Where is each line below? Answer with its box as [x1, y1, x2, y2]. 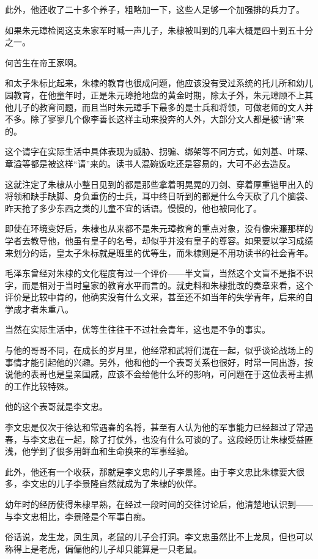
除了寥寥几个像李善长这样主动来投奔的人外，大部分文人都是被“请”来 [30, 113, 305, 125]
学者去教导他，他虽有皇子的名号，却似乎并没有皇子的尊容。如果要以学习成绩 [5, 234, 313, 246]
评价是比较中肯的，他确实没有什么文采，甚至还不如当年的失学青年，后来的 [5, 291, 305, 303]
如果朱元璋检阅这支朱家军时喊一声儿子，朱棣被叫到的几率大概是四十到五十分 [5, 23, 313, 36]
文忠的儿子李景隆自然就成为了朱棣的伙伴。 [30, 477, 202, 490]
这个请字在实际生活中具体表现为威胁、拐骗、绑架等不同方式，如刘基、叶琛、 [5, 145, 313, 158]
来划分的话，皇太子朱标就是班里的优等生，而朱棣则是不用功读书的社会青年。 [5, 246, 313, 259]
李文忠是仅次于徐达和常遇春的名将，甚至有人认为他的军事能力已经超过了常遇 [5, 421, 313, 434]
